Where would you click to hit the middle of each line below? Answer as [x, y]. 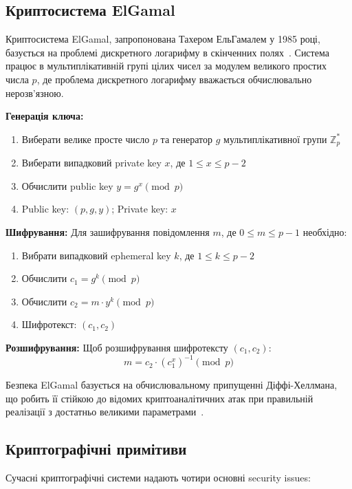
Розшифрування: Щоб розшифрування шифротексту [117, 347]
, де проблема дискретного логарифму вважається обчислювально [174, 79]
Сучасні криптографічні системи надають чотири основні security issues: [158, 478]
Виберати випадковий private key [91, 163]
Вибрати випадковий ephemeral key [96, 255]
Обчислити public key [67, 185]
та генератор [187, 139]
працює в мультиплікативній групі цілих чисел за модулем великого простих [166, 66]
